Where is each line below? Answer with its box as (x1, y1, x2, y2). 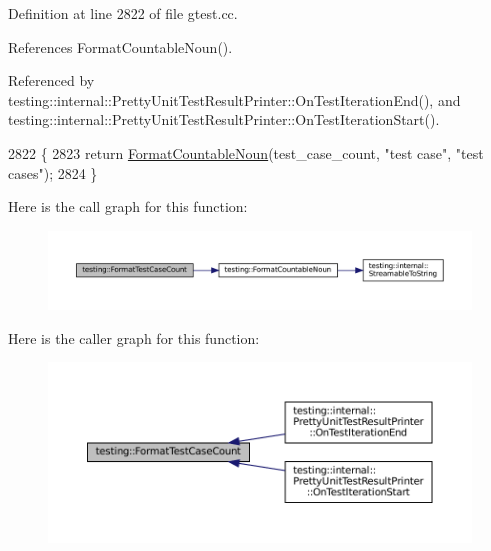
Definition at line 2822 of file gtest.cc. (8, 3, 238, 23)
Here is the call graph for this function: (8, 196, 248, 217)
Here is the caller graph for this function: (8, 327, 260, 348)
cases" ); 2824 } (8, 162, 98, 183)
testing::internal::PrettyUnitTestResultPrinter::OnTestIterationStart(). (8, 109, 440, 130)
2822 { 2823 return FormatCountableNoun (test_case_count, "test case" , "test (8, 142, 484, 163)
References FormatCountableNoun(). (8, 36, 233, 57)
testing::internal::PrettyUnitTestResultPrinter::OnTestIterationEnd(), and (8, 89, 461, 110)
